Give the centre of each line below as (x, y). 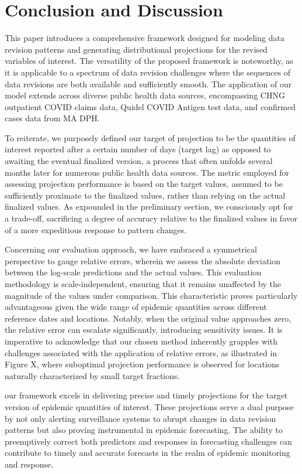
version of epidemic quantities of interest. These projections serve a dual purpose (149, 406)
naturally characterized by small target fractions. (92, 375)
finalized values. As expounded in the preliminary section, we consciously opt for (149, 207)
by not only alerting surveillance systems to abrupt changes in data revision (140, 418)
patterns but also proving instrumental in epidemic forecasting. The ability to (144, 430)
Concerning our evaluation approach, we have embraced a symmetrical (131, 249)
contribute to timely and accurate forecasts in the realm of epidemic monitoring (147, 453)
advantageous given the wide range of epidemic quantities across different (136, 307)
